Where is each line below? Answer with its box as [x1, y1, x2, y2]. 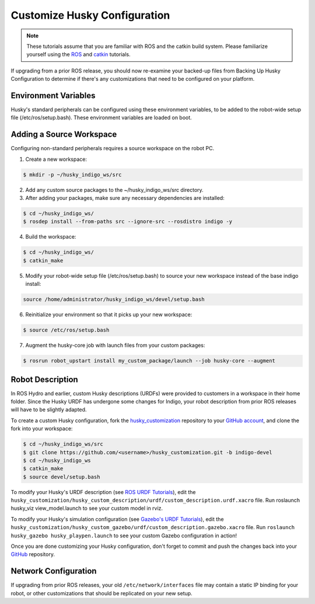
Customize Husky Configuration [10, 9, 170, 22]
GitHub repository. [10, 551, 55, 558]
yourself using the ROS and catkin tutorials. [26, 51, 131, 58]
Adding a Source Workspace [10, 129, 117, 140]
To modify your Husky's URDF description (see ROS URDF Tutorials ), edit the [10, 488, 196, 495]
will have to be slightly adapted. [10, 406, 87, 413]
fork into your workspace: [10, 425, 73, 432]
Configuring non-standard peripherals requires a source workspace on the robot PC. [10, 145, 215, 152]
